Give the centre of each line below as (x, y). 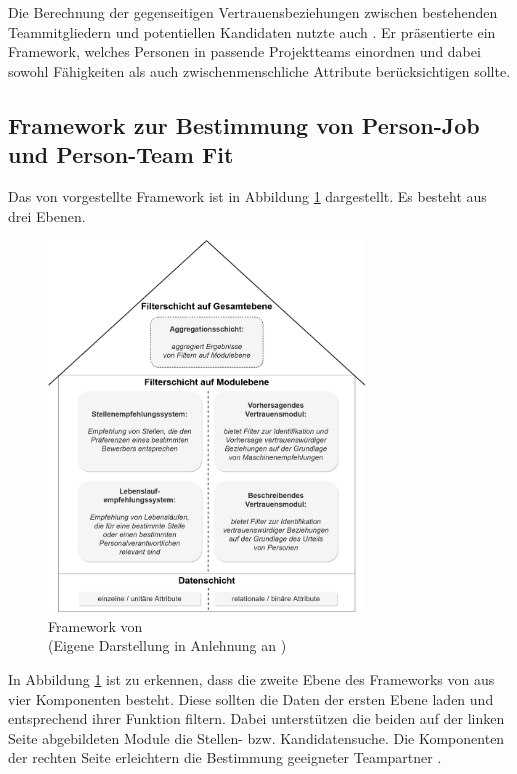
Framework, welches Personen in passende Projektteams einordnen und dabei (244, 51)
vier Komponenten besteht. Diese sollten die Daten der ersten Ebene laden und (251, 698)
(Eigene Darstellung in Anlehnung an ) (167, 645)
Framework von (95, 625)
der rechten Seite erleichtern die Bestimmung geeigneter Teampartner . (225, 757)
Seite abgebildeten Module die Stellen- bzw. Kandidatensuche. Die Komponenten (256, 737)
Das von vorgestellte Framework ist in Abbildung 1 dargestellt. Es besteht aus (247, 195)
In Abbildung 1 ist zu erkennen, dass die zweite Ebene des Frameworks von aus (251, 679)
